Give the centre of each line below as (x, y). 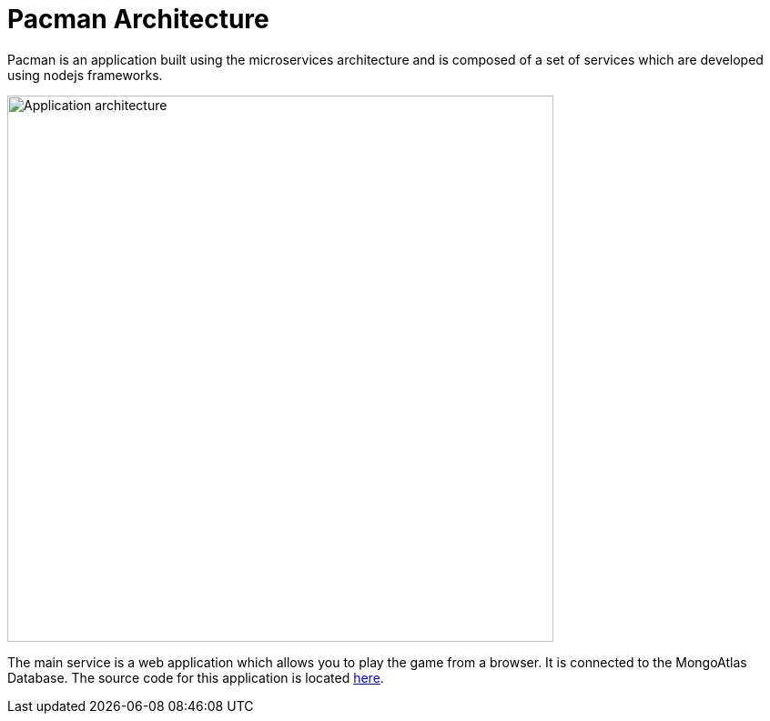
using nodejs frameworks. (85, 75)
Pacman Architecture (138, 19)
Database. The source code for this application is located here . (196, 677)
